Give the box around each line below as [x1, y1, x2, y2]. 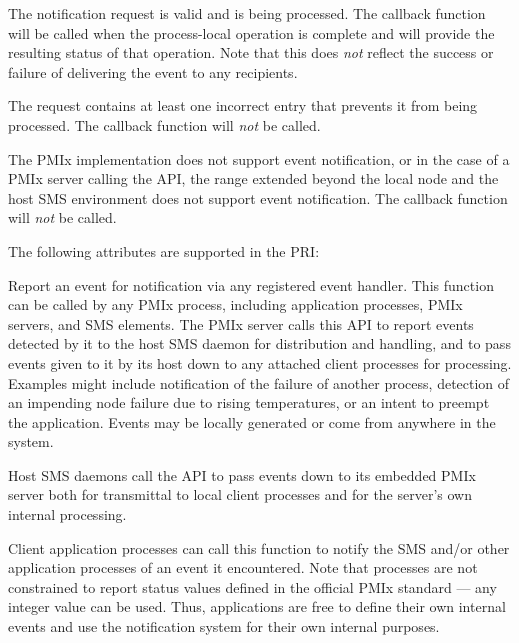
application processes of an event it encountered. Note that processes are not [8, 557, 478, 578]
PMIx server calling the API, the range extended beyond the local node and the [8, 168, 499, 189]
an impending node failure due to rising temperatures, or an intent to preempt [8, 392, 490, 413]
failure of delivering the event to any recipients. [8, 61, 298, 82]
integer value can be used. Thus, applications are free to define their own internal [8, 596, 506, 617]
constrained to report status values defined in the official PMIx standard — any [8, 576, 497, 597]
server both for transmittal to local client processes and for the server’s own [8, 484, 472, 505]
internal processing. [8, 504, 127, 525]
